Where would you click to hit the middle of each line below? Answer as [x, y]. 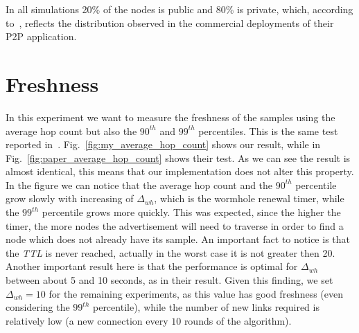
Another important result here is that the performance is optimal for [152, 266]
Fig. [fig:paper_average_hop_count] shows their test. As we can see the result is [178, 157]
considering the [38, 307]
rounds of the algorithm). [238, 320]
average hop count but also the [71, 130]
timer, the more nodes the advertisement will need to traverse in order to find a [175, 225]
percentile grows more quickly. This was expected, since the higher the [191, 212]
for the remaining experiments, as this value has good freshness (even [196, 293]
